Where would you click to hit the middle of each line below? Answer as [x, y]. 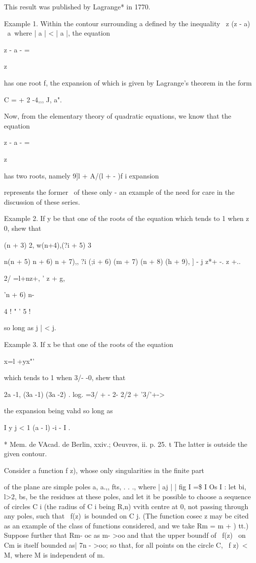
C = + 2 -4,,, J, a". [33, 99]
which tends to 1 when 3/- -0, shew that [65, 377]
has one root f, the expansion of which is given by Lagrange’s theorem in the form [128, 82]
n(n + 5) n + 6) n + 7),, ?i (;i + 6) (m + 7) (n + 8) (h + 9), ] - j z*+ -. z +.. [122, 261]
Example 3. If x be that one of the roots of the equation [89, 344]
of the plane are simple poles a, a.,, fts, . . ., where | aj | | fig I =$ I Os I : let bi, [125, 487]
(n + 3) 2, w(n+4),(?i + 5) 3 [48, 244]
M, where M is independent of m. [55, 554]
